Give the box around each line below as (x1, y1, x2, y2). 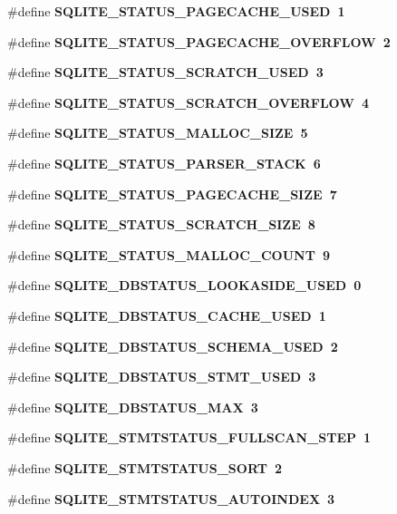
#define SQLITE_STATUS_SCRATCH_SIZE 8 (7, 215, 315, 234)
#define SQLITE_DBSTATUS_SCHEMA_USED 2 (7, 336, 338, 355)
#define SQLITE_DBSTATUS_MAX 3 (7, 397, 258, 416)
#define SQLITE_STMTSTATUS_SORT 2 (7, 458, 282, 477)
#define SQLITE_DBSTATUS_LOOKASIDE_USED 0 (7, 276, 362, 295)
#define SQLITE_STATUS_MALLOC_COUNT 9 (7, 245, 330, 264)
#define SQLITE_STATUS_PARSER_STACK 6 (7, 153, 321, 172)
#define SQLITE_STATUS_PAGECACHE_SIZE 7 (7, 184, 337, 203)
